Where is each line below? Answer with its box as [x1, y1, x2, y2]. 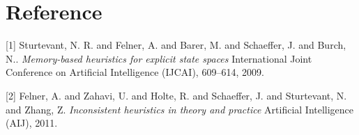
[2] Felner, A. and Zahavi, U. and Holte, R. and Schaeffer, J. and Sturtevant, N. [6, 88, 347, 102]
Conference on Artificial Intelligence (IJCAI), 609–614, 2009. [6, 65, 264, 79]
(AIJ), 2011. [6, 116, 58, 130]
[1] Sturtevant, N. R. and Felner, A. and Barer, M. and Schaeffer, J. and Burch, [6, 38, 346, 52]
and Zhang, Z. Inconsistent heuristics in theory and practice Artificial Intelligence [6, 102, 354, 116]
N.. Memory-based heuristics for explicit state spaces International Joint [6, 51, 312, 65]
